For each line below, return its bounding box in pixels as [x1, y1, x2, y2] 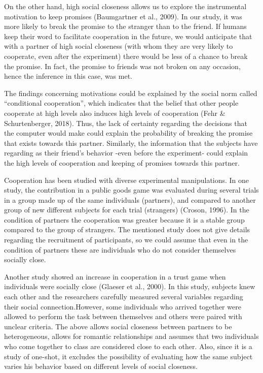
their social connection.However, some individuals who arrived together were [4, 301, 241, 312]
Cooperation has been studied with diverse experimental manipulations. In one [4, 174, 249, 185]
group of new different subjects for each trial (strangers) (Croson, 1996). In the [4, 204, 249, 215]
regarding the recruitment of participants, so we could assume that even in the [4, 234, 248, 245]
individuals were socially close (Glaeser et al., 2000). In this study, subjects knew [4, 281, 255, 292]
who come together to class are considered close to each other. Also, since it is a [4, 341, 252, 351]
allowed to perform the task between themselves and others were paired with [4, 311, 242, 322]
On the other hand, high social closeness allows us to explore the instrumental [4, 1, 247, 11]
